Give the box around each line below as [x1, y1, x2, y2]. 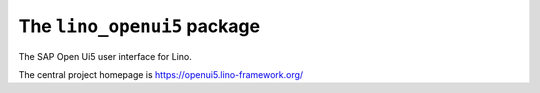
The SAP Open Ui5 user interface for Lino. [18, 50, 192, 62]
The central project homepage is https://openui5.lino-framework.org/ [18, 68, 304, 80]
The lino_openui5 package [18, 15, 260, 37]
